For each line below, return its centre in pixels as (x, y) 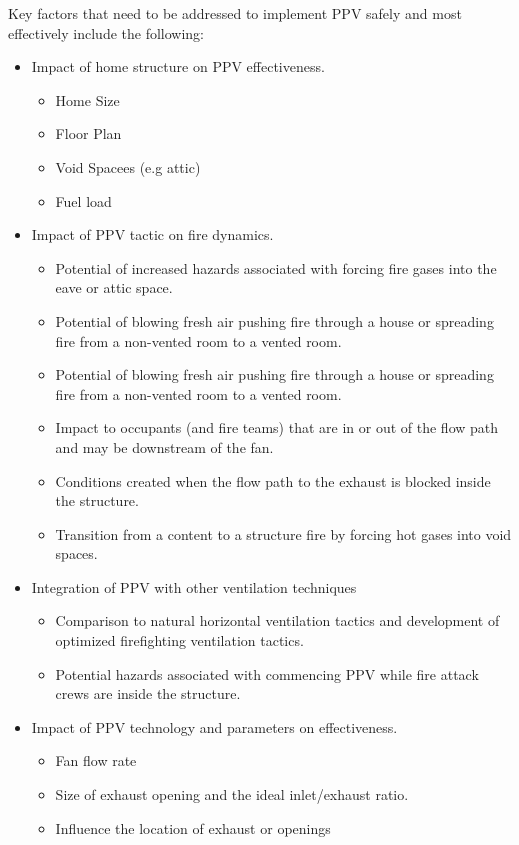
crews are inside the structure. (148, 693)
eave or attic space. (114, 287)
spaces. (76, 553)
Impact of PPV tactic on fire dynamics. (152, 234)
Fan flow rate (96, 760)
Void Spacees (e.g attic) (128, 166)
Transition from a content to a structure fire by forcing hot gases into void (283, 533)
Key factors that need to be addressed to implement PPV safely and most (235, 13)
